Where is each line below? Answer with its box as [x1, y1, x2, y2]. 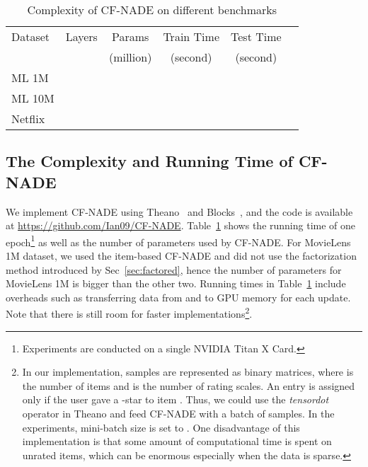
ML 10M [11, 90, 54, 106]
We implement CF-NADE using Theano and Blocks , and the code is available [6, 204, 353, 219]
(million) [108, 49, 152, 65]
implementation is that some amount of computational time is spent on [22, 434, 332, 449]
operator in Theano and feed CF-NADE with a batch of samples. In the [22, 406, 335, 421]
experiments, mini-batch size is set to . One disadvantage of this [22, 420, 300, 434]
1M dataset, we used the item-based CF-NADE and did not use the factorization [6, 248, 357, 263]
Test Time [231, 28, 282, 45]
